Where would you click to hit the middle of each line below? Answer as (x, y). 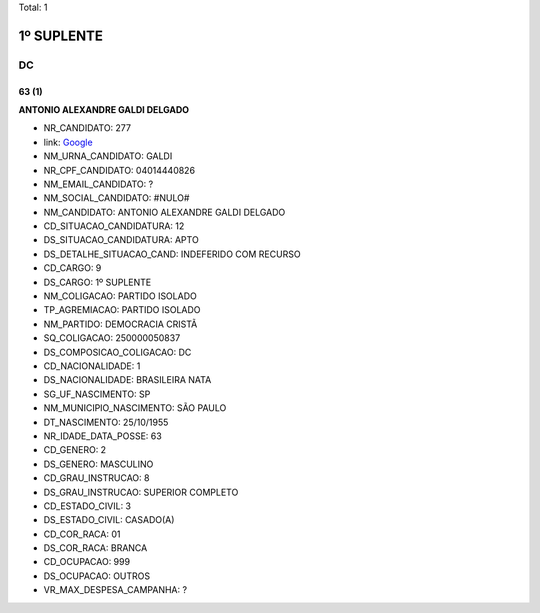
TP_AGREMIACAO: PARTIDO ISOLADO (122, 310)
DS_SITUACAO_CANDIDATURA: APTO (121, 240)
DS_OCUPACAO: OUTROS (97, 576)
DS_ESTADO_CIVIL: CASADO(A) (109, 520)
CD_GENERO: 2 (75, 450)
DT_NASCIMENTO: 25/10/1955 (106, 422)
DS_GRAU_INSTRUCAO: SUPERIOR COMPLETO (141, 492)
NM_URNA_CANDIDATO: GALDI (108, 156)
